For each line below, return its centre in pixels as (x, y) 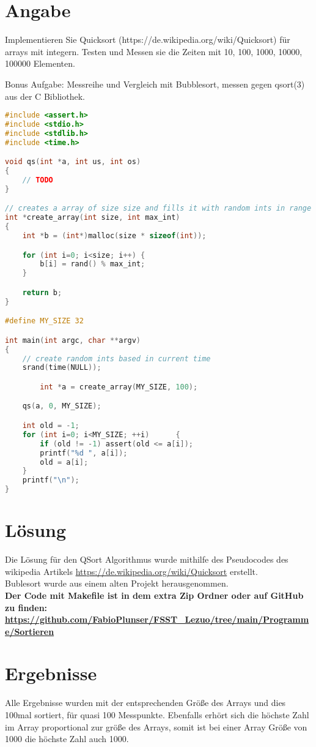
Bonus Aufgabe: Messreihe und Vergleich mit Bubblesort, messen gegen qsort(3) (155, 84)
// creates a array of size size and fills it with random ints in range (158, 208)
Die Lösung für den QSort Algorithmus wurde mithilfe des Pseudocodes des (147, 559)
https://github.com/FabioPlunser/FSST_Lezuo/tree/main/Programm (157, 619)
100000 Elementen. (40, 63)
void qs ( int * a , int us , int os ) (73, 162)
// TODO (38, 180)
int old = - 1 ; (51, 426)
